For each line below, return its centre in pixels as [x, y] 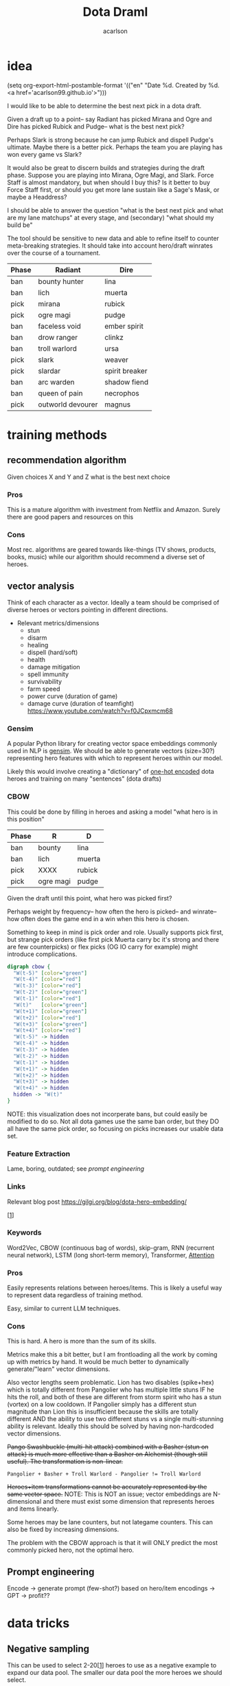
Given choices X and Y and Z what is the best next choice [89, 477]
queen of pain [60, 393]
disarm [37, 638]
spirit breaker [126, 371]
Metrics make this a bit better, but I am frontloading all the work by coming [112, 1354]
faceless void [59, 326]
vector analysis [41, 586]
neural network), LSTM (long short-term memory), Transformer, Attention [111, 1255]
